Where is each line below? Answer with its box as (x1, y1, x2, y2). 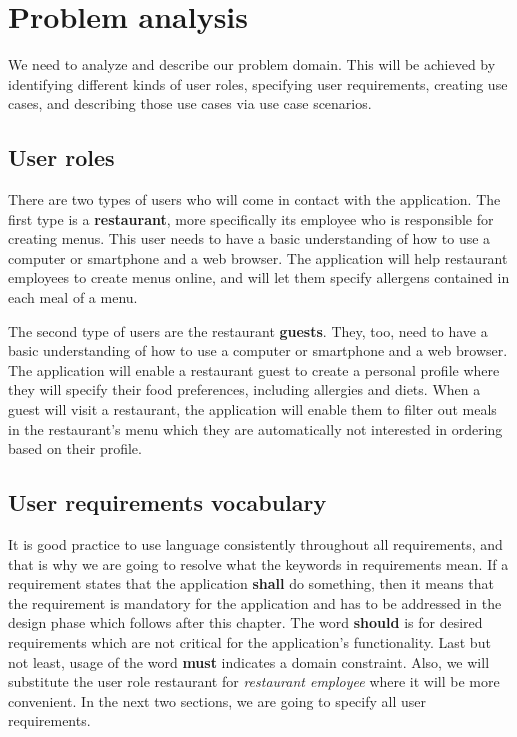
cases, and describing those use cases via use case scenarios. (8, 93, 372, 114)
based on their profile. (8, 438, 142, 459)
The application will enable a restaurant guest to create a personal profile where (8, 359, 500, 380)
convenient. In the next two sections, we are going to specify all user (8, 690, 426, 711)
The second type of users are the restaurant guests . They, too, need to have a (8, 320, 488, 341)
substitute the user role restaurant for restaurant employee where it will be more (8, 671, 500, 692)
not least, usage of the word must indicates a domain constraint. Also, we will (8, 651, 490, 672)
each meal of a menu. (8, 287, 138, 308)
